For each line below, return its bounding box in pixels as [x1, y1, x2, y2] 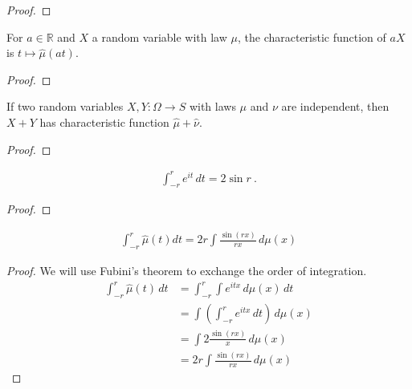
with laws [189, 98, 236, 115]
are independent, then [281, 98, 390, 115]
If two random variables [6, 98, 124, 115]
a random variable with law [92, 28, 227, 45]
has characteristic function [39, 113, 169, 130]
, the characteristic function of [237, 28, 386, 45]
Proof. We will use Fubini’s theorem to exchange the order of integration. [6, 262, 367, 279]
